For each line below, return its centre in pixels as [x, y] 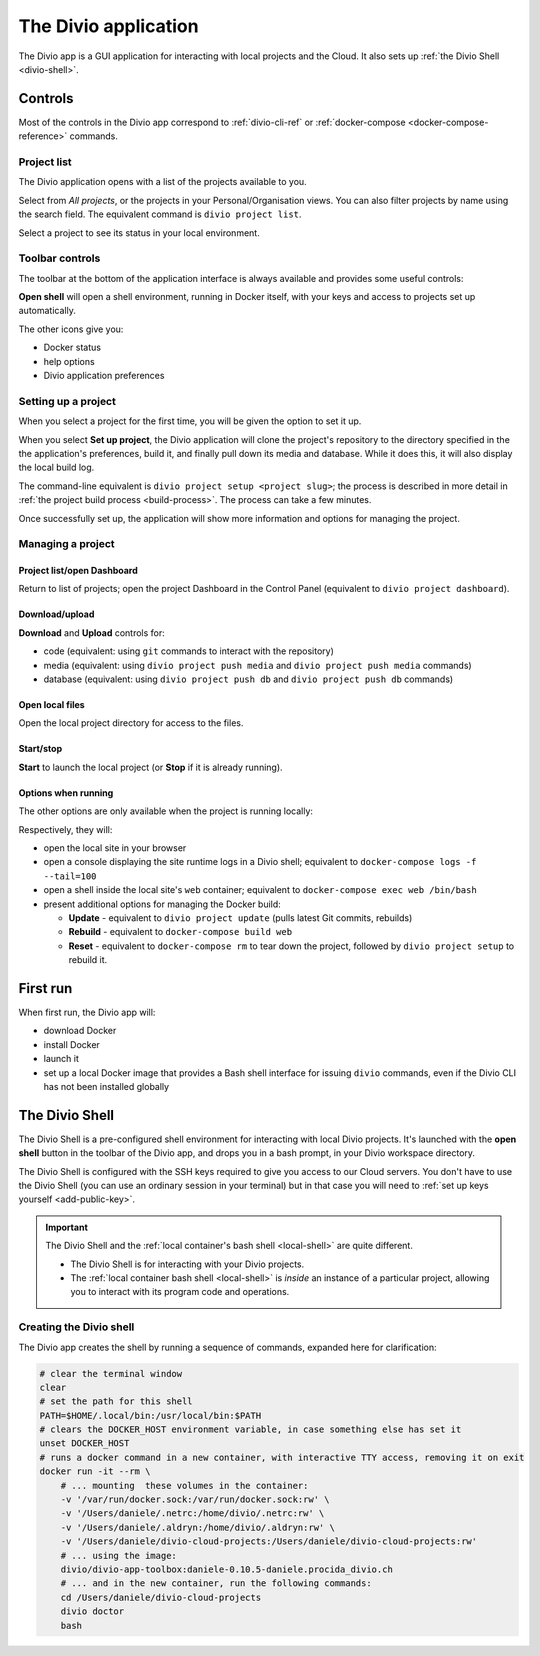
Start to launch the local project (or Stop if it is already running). [151, 767]
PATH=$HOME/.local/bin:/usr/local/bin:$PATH [150, 1415]
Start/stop [40, 749]
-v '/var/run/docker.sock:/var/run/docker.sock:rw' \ [195, 1499]
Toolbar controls [59, 258]
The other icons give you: [71, 329]
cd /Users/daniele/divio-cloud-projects [161, 1597]
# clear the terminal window [111, 1373]
